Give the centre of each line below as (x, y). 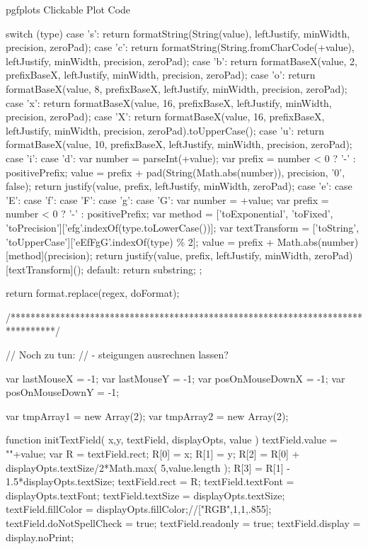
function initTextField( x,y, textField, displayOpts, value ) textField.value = (172, 440)
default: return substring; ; (144, 269)
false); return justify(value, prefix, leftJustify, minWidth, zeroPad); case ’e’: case (179, 186)
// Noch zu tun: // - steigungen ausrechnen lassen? (117, 355)
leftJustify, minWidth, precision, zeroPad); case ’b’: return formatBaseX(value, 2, (182, 61)
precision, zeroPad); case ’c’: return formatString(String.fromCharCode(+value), (180, 47)
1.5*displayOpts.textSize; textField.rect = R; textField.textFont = (150, 481)
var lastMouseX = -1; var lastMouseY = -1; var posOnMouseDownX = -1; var (176, 378)
